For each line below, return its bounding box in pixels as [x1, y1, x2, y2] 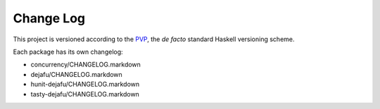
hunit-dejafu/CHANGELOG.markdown [30, 80, 140, 89]
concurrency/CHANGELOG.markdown [30, 60, 141, 69]
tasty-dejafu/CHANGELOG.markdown [30, 89, 140, 98]
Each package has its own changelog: [13, 48, 123, 56]
